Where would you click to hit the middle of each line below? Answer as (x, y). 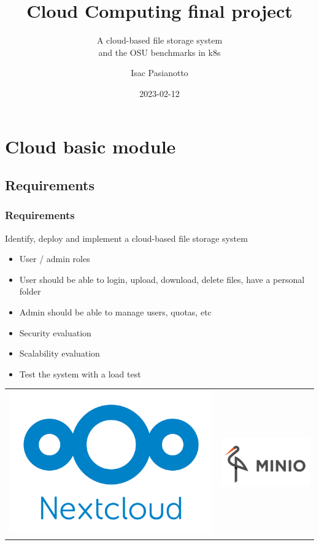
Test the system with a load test (80, 373)
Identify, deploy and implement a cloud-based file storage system (126, 238)
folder (30, 291)
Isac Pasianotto (159, 73)
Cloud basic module (90, 146)
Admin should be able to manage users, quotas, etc (115, 312)
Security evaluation (55, 332)
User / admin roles (55, 259)
